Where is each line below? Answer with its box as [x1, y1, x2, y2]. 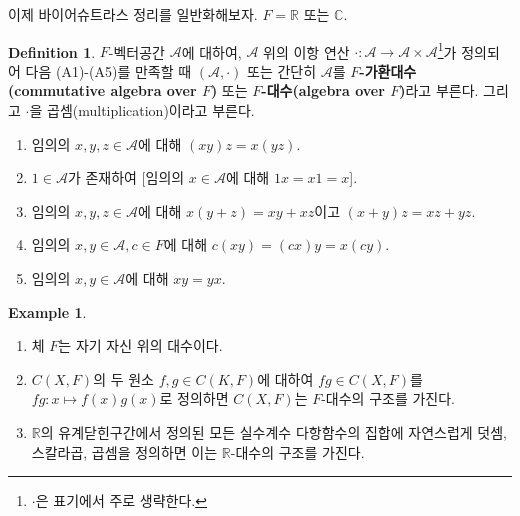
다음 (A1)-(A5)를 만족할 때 [25, 60, 192, 81]
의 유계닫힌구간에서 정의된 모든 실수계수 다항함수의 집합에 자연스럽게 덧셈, [40, 421, 507, 442]
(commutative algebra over [8, 80, 197, 101]
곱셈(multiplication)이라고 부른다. [46, 100, 255, 121]
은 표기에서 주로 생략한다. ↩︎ [35, 490, 207, 511]
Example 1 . [8, 301, 87, 322]
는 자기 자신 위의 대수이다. [58, 335, 223, 356]
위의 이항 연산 [263, 41, 350, 62]
